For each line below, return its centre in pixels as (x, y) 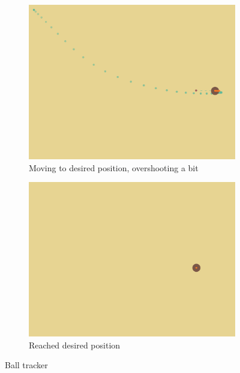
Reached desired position (75, 345)
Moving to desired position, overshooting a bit (114, 167)
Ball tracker (26, 365)
